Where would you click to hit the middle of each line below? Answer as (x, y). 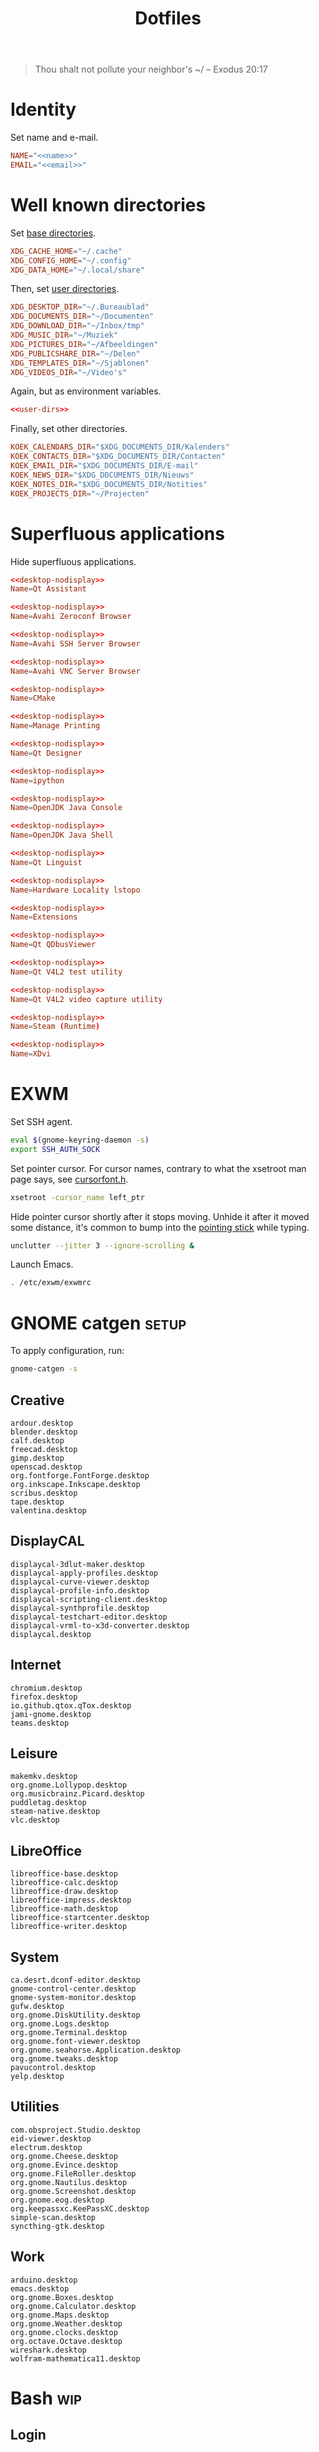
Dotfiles (168, 18)
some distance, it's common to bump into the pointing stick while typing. (160, 1227)
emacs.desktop (40, 2288)
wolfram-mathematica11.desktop (75, 2358)
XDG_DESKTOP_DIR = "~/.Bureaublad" (80, 307)
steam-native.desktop (55, 1812)
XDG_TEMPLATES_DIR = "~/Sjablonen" (80, 363)
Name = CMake (33, 698)
